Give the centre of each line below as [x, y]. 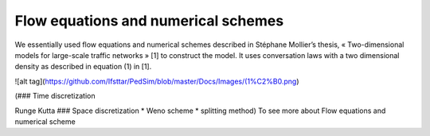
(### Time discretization [55, 96]
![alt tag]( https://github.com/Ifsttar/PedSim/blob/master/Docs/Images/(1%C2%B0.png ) [157, 81]
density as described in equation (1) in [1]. [83, 67]
